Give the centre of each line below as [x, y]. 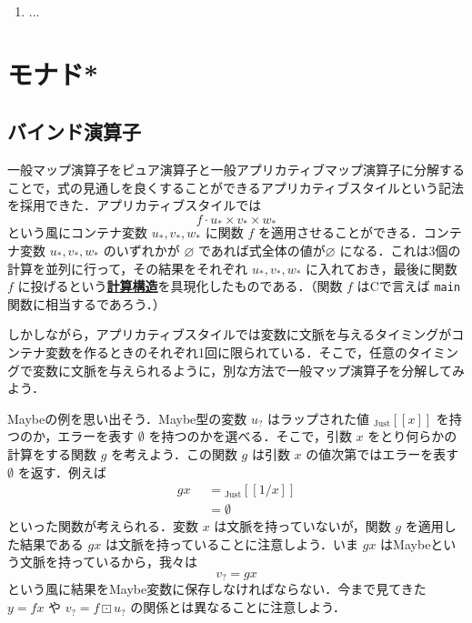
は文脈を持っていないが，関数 [302, 526]
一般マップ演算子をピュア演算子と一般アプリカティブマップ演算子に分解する [236, 170]
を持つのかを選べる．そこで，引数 [250, 436]
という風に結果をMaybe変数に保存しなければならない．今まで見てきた [217, 589]
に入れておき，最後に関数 [382, 268]
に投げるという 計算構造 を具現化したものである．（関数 [180, 286]
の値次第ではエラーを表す [382, 454]
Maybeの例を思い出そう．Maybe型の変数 [127, 418]
